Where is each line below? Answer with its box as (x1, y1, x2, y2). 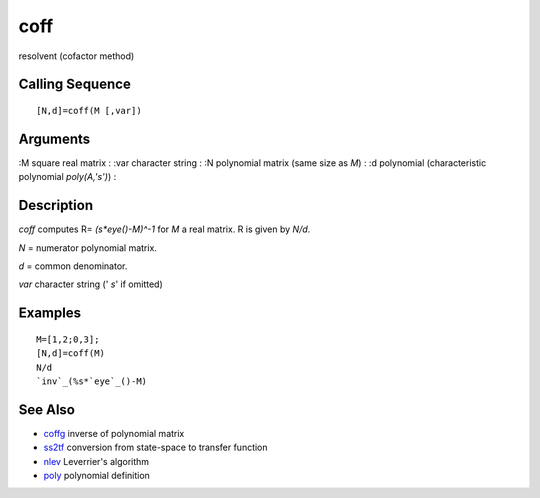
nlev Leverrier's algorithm (43, 455, 150, 467)
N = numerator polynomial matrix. (18, 241, 157, 254)
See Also (18, 401, 75, 418)
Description (18, 197, 94, 214)
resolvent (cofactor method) (18, 50, 135, 62)
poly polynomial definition (43, 469, 150, 481)
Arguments (18, 130, 91, 147)
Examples (18, 305, 82, 322)
